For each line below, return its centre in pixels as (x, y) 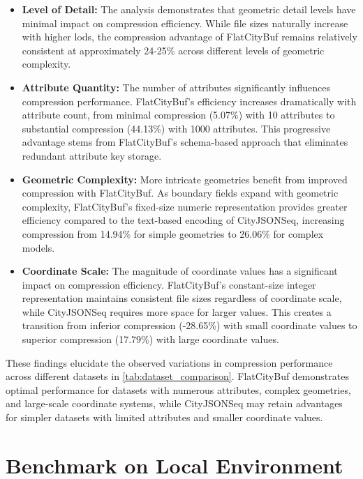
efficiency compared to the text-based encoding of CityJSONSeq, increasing (183, 220)
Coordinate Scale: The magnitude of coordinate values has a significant (180, 271)
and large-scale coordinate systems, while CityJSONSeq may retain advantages (174, 403)
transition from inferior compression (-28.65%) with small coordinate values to (190, 325)
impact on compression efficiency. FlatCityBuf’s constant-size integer (169, 284)
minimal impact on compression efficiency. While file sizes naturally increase (185, 23)
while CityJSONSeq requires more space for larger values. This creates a (177, 311)
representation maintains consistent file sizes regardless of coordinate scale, (182, 298)
